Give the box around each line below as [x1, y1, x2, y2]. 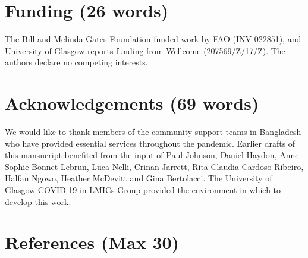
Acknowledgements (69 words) [5, 91, 259, 115]
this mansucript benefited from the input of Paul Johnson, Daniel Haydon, [5, 149, 277, 161]
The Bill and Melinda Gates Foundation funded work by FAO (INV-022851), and [5, 33, 301, 45]
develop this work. [5, 195, 71, 207]
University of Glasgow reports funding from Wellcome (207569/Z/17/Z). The [5, 44, 285, 56]
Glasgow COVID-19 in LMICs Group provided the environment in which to [5, 184, 281, 196]
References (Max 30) [5, 230, 180, 254]
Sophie [5, 160, 29, 172]
